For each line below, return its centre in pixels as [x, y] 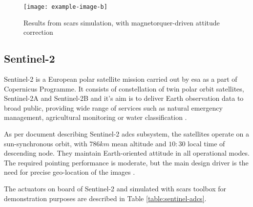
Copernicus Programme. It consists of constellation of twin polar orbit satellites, [124, 88]
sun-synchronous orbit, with [46, 143]
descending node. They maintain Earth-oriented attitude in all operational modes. [127, 153]
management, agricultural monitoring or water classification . [95, 117]
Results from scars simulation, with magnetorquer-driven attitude [122, 22]
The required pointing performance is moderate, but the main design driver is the [126, 162]
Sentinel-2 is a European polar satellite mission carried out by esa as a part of [121, 79]
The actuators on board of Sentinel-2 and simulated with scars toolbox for [115, 188]
